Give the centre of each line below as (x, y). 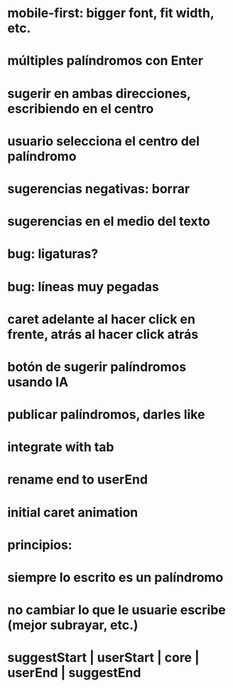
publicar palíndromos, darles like (106, 415)
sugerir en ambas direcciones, (99, 93)
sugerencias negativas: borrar (99, 188)
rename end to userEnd (77, 480)
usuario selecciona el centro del (104, 141)
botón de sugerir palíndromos (97, 366)
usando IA (38, 382)
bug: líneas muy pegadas (83, 287)
